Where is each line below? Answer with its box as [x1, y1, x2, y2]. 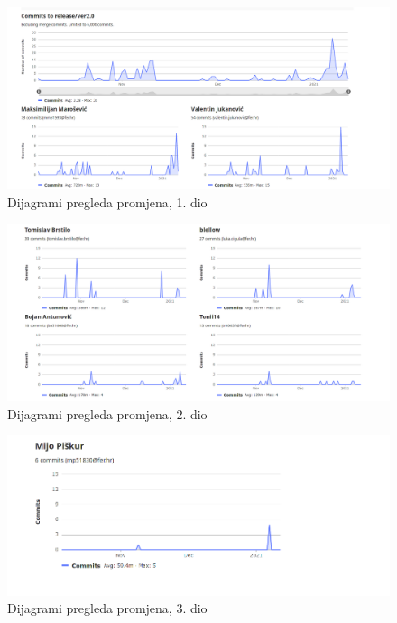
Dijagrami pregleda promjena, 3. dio [7, 599, 208, 618]
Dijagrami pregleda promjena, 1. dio [7, 193, 208, 212]
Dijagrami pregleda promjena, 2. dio [7, 404, 208, 423]
